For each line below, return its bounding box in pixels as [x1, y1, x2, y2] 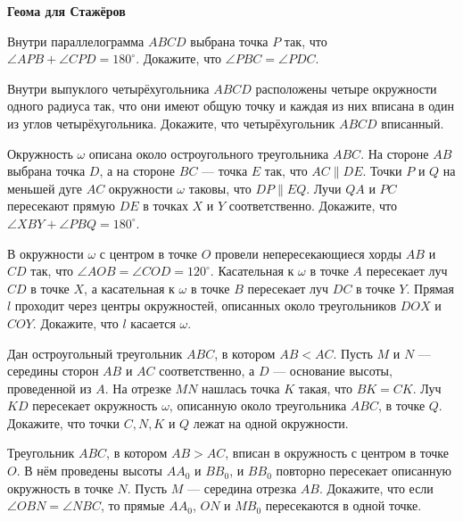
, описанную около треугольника [169, 396, 347, 415]
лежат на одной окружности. [193, 413, 349, 432]
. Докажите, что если [319, 478, 434, 497]
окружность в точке [7, 478, 113, 497]
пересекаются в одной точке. [265, 496, 422, 515]
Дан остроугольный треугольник [7, 343, 183, 362]
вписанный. [381, 113, 444, 132]
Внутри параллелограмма [7, 31, 145, 50]
